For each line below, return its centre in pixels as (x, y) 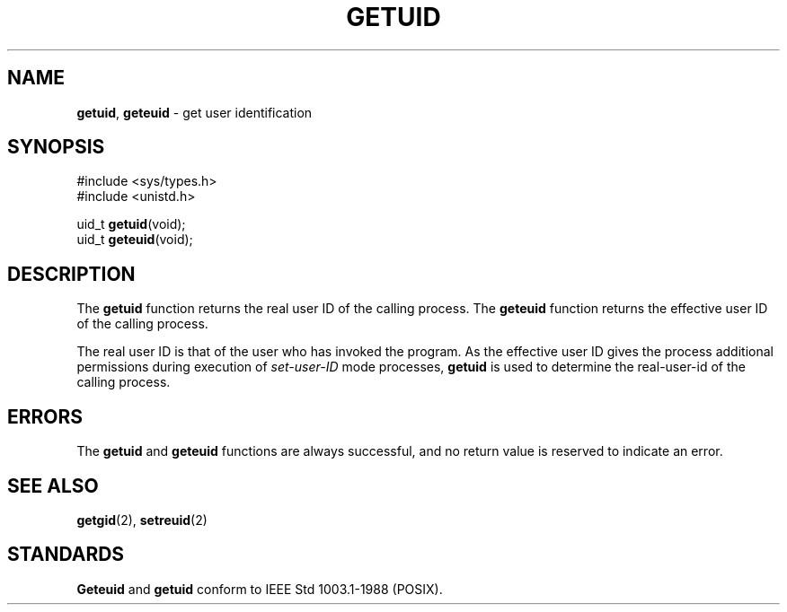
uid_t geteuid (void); (135, 240)
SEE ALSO (53, 485)
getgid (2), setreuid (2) (142, 520)
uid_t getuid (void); (131, 224)
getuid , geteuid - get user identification (195, 112)
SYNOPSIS (56, 147)
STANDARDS (66, 555)
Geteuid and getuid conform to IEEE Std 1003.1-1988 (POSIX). (260, 589)
